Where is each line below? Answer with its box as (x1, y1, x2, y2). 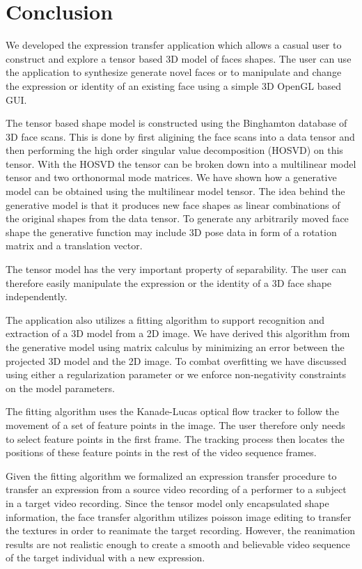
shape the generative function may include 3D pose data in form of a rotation (6, 224, 337, 239)
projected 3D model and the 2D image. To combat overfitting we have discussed (6, 353, 347, 368)
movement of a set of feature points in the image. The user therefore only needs (6, 417, 345, 432)
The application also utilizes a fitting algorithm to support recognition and (6, 312, 325, 327)
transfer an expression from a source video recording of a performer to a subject (6, 482, 347, 497)
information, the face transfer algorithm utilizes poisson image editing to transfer (6, 509, 352, 524)
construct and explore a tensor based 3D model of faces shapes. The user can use (6, 51, 352, 65)
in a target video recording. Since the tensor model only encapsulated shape (6, 495, 329, 510)
